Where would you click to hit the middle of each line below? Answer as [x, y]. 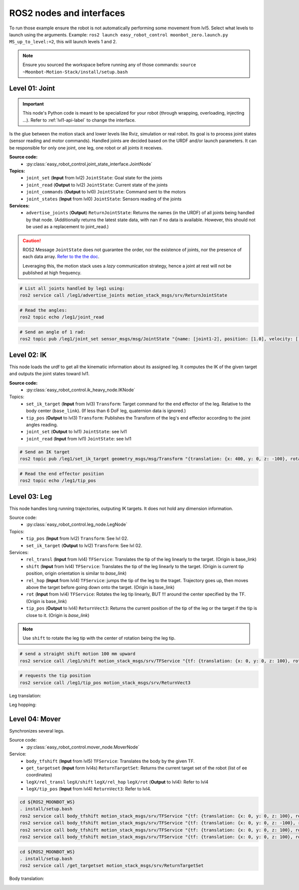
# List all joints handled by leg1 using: [72, 289]
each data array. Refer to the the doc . [61, 257]
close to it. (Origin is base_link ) [58, 615]
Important [33, 104]
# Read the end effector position [62, 474]
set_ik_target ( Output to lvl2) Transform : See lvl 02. [84, 545]
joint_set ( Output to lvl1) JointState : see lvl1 [76, 432]
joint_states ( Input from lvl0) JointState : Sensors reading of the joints [104, 199]
